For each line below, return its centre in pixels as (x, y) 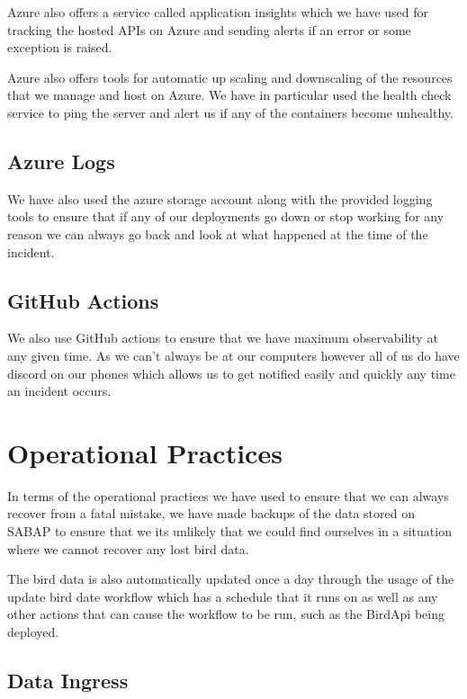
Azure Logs (61, 161)
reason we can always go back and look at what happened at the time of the (218, 233)
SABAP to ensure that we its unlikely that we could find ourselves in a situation (229, 531)
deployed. (33, 632)
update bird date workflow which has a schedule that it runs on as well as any (223, 596)
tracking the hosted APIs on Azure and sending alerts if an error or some (209, 29)
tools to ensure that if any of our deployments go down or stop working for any (226, 216)
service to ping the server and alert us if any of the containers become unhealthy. (230, 112)
